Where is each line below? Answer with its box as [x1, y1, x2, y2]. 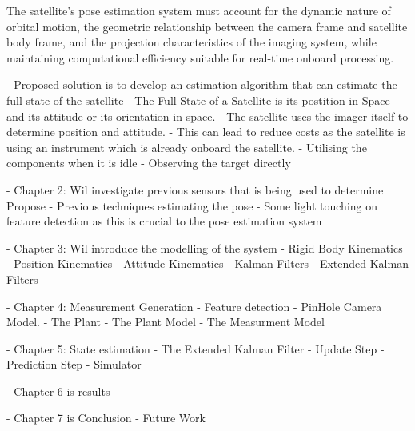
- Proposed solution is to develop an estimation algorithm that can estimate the [6, 76, 397, 93]
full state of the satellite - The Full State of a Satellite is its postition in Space [6, 91, 390, 108]
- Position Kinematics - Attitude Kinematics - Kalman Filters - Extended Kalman [6, 255, 409, 272]
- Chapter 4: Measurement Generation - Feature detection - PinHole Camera [6, 297, 382, 314]
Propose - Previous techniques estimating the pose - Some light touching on [6, 197, 378, 214]
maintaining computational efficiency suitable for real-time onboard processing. [6, 49, 394, 66]
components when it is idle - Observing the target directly [6, 154, 291, 171]
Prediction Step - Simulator [6, 356, 142, 373]
